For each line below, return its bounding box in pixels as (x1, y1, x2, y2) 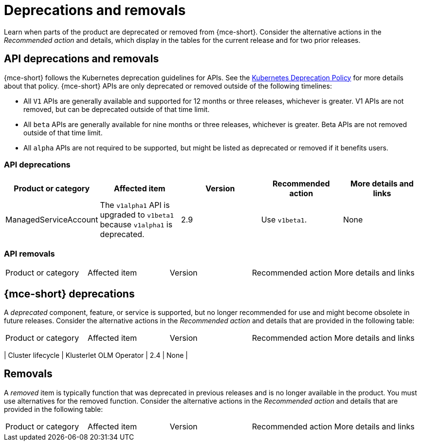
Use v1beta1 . (261, 215, 307, 225)
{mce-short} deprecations (4, 287, 135, 300)
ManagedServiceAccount (5, 215, 98, 225)
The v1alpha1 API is (100, 200, 170, 210)
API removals (4, 248, 55, 259)
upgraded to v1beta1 (100, 210, 174, 220)
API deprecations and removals (4, 53, 159, 65)
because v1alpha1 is (100, 220, 173, 230)
